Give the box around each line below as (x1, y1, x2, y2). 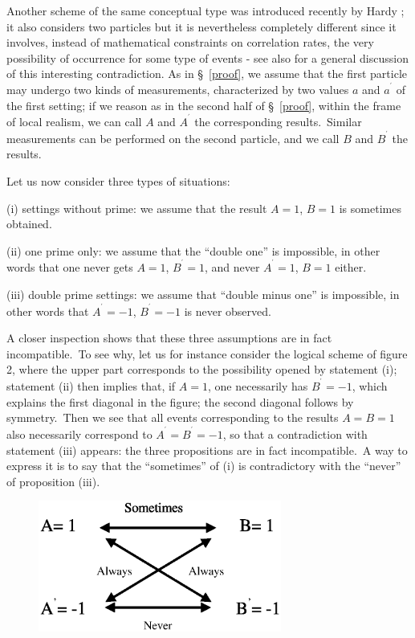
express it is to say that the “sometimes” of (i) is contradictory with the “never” (6, 457, 401, 474)
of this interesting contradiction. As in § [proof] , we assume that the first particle (6, 65, 408, 82)
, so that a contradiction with (222, 425, 368, 442)
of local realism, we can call (6, 113, 142, 130)
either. (335, 259, 367, 276)
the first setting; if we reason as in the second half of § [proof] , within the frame (6, 96, 401, 113)
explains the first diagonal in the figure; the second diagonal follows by (6, 393, 354, 410)
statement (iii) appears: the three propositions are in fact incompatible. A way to (6, 441, 408, 458)
